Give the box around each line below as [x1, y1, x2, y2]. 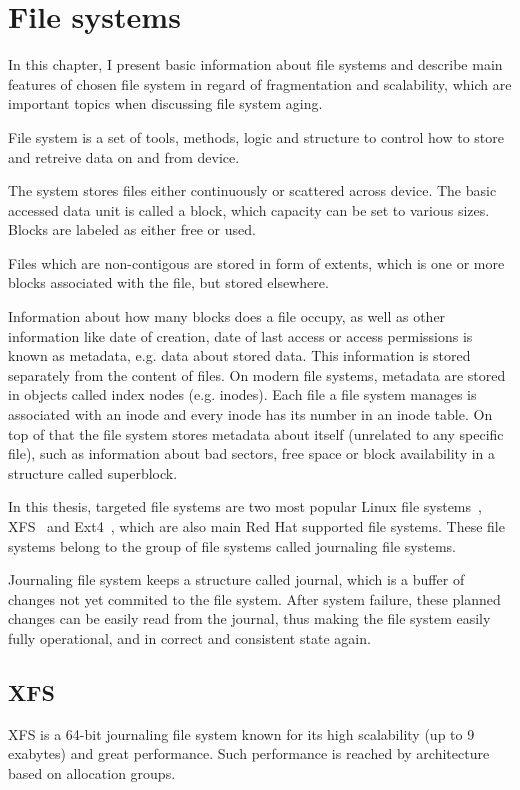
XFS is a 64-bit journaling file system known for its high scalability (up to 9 [8, 723, 475, 744]
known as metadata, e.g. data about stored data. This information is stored [8, 345, 471, 366]
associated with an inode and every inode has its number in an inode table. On [8, 404, 493, 425]
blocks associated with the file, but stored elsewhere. [8, 272, 329, 293]
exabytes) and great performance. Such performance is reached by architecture [8, 743, 490, 764]
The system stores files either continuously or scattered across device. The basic [8, 180, 497, 201]
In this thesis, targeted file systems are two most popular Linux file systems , [8, 496, 482, 517]
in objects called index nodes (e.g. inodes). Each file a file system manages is [8, 384, 477, 405]
